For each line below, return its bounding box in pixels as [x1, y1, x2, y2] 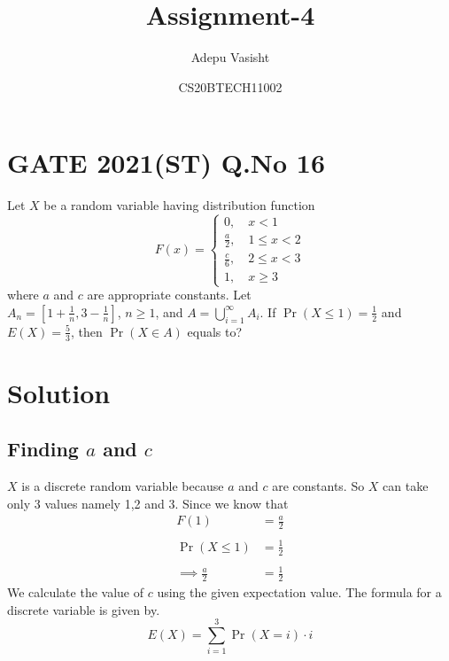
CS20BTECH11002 [178, 77, 283, 96]
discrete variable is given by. [7, 600, 160, 618]
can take [383, 477, 429, 495]
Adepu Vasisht [190, 48, 270, 66]
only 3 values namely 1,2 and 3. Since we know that [7, 494, 289, 512]
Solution [7, 374, 111, 410]
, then [70, 322, 103, 340]
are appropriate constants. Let [87, 285, 252, 304]
